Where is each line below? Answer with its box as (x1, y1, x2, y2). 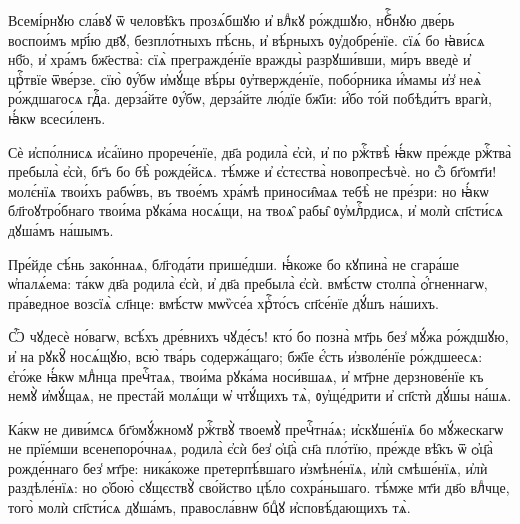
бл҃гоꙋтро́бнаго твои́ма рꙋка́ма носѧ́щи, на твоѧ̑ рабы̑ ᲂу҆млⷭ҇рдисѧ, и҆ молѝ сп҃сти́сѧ (8, 200, 503, 221)
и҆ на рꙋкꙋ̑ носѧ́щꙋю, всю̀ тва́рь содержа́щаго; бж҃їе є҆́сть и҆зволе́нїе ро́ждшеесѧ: (8, 345, 483, 366)
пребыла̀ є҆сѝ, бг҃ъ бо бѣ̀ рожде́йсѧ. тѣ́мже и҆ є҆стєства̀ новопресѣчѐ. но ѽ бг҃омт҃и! (8, 161, 497, 182)
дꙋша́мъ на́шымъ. (8, 219, 114, 240)
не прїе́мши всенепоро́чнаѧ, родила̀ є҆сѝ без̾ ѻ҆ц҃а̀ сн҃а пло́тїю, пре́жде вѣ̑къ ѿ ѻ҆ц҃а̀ (8, 438, 493, 459)
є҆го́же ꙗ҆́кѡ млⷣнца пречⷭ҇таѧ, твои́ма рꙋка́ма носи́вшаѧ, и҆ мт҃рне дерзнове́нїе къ (8, 365, 484, 386)
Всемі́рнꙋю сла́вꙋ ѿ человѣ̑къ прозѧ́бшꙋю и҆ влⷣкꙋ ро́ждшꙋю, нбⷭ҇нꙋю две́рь (8, 10, 455, 30)
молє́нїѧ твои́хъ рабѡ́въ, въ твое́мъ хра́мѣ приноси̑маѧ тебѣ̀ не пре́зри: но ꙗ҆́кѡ (8, 180, 489, 201)
